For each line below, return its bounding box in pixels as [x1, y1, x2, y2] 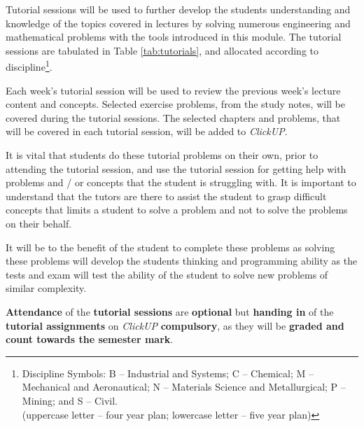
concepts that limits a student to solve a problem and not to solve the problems [6, 202, 348, 217]
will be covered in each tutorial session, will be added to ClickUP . [6, 124, 288, 139]
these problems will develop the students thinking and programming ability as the [6, 253, 358, 268]
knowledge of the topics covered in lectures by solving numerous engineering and [6, 15, 351, 30]
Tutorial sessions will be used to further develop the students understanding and [6, 2, 351, 16]
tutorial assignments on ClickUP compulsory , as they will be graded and [6, 318, 344, 332]
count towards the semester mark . [6, 332, 174, 346]
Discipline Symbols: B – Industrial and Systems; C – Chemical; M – [22, 365, 314, 380]
